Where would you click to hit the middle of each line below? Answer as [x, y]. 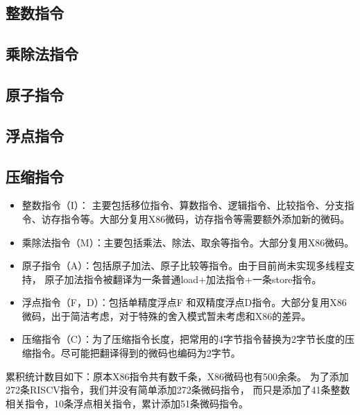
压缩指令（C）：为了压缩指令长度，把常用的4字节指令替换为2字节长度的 [183, 339]
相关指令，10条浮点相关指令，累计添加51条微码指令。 [127, 403]
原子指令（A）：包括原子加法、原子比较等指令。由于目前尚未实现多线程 [183, 265]
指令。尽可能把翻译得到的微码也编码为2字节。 [136, 353]
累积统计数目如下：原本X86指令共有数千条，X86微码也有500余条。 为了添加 [177, 376]
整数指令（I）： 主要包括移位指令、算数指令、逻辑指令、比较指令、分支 [183, 205]
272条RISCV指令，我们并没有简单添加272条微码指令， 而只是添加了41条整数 [178, 390]
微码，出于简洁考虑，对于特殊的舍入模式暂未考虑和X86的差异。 [166, 315]
